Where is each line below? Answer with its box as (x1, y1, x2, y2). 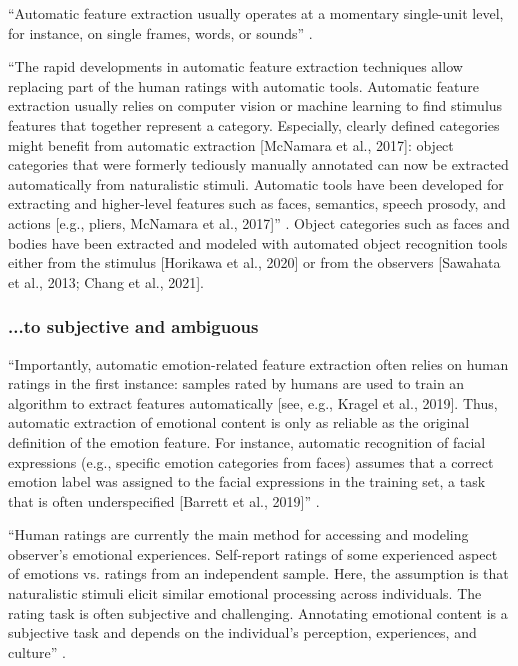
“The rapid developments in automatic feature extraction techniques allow (8, 56, 463, 77)
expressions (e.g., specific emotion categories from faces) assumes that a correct (8, 451, 494, 472)
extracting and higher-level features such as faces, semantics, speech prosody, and (8, 193, 506, 214)
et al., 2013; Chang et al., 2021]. (8, 271, 204, 292)
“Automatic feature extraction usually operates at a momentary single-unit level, (8, 3, 504, 23)
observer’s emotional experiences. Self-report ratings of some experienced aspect (8, 543, 498, 564)
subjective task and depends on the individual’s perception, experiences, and (8, 622, 477, 643)
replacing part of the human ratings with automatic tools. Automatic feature (8, 75, 479, 96)
